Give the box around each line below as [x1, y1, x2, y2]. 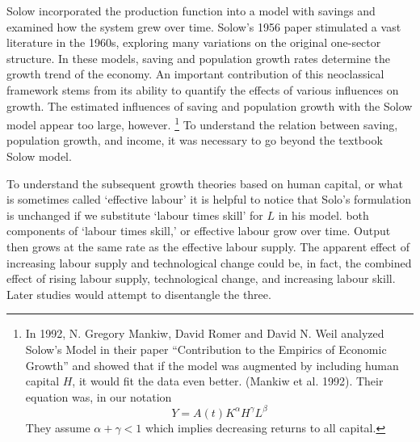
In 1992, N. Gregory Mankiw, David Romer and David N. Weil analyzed [25, 325, 384, 342]
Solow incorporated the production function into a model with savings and [6, 2, 376, 19]
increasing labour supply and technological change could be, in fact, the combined [6, 254, 412, 271]
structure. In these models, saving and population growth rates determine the [6, 49, 391, 66]
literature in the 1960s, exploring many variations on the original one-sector [6, 34, 381, 51]
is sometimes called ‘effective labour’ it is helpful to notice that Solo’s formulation [6, 191, 411, 208]
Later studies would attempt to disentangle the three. [6, 285, 271, 302]
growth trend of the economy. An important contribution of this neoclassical [6, 65, 384, 82]
